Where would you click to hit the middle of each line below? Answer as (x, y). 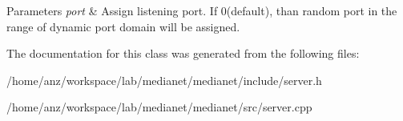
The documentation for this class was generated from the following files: (183, 53)
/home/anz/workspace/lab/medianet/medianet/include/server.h (164, 80)
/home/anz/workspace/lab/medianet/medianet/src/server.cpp (159, 107)
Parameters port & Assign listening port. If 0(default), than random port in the (202, 10)
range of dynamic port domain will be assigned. (123, 26)
